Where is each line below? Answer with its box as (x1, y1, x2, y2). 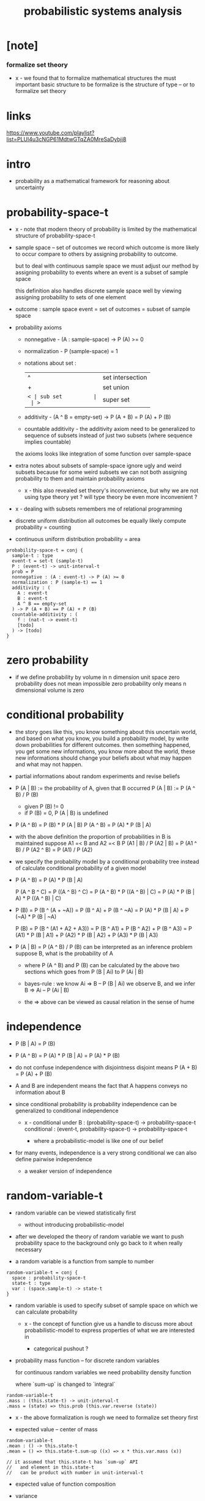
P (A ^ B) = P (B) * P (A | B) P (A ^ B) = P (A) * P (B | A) (15, 822, 152, 829)
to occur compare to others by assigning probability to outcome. (15, 250, 178, 258)
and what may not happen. (15, 761, 83, 768)
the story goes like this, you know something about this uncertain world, (15, 728, 198, 736)
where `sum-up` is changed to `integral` (15, 1380, 116, 1388)
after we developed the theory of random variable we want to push (15, 1233, 184, 1240)
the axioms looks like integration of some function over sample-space (15, 450, 192, 457)
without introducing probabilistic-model (24, 1221, 124, 1229)
